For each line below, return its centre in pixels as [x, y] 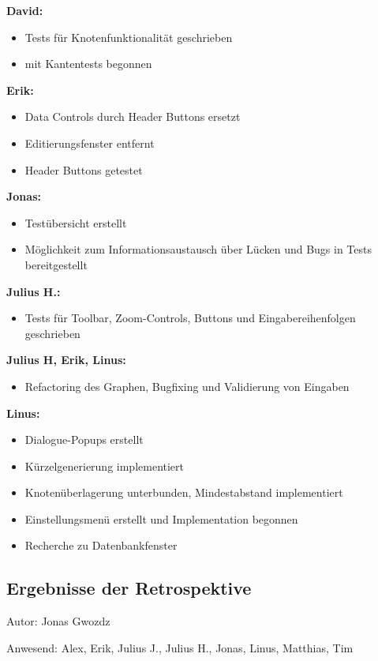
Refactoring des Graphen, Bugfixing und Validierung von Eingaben [187, 386]
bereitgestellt [56, 264]
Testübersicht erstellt [76, 222]
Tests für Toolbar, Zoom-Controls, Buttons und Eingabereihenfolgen [190, 318]
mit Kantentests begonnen [88, 64]
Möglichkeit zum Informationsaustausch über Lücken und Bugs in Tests [198, 249]
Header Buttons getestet [84, 169]
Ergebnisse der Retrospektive [129, 588]
